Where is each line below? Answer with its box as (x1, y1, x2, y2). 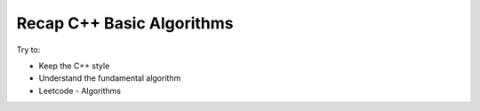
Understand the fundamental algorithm (38, 73, 181, 83)
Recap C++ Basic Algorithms (16, 13, 234, 33)
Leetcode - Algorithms (38, 85, 122, 96)
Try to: (16, 44, 41, 55)
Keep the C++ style (38, 60, 110, 71)
